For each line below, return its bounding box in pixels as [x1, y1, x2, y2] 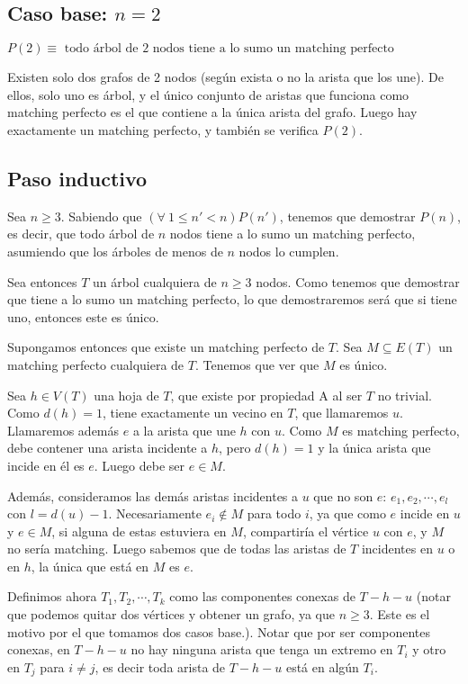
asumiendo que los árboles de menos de [7, 241, 223, 260]
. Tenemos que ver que [194, 355, 319, 373]
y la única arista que [318, 438, 431, 457]
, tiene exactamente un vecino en [102, 403, 283, 422]
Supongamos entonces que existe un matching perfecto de [7, 337, 325, 356]
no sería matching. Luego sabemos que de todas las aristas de [7, 539, 346, 558]
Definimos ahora [7, 587, 97, 606]
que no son [313, 486, 373, 505]
